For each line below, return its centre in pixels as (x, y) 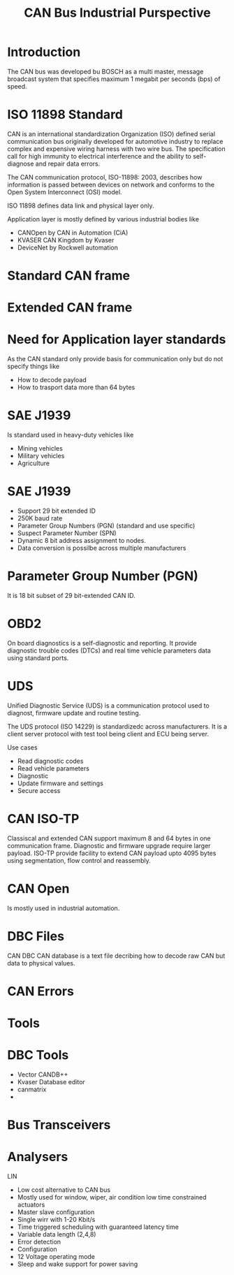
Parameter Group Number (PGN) (103, 576)
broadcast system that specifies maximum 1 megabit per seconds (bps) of (114, 79)
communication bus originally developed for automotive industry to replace (115, 141)
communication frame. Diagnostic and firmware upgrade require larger (109, 845)
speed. (17, 86)
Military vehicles (41, 456)
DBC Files (36, 936)
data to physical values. (41, 963)
